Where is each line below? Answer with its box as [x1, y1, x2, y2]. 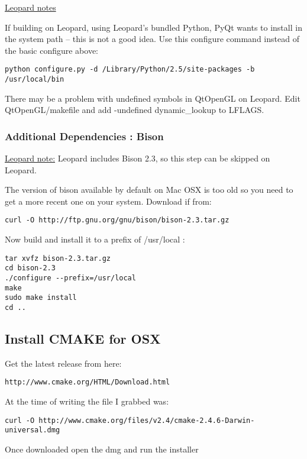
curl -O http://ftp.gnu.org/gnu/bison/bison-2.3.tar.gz [5, 216, 230, 225]
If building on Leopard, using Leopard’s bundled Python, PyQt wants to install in [5, 21, 302, 33]
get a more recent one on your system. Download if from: [5, 195, 212, 207]
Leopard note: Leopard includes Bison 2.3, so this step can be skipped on [5, 152, 270, 164]
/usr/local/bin [5, 75, 64, 84]
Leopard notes [5, 1, 56, 13]
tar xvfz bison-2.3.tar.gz [5, 254, 111, 263]
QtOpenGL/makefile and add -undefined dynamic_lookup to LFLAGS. [5, 104, 264, 116]
